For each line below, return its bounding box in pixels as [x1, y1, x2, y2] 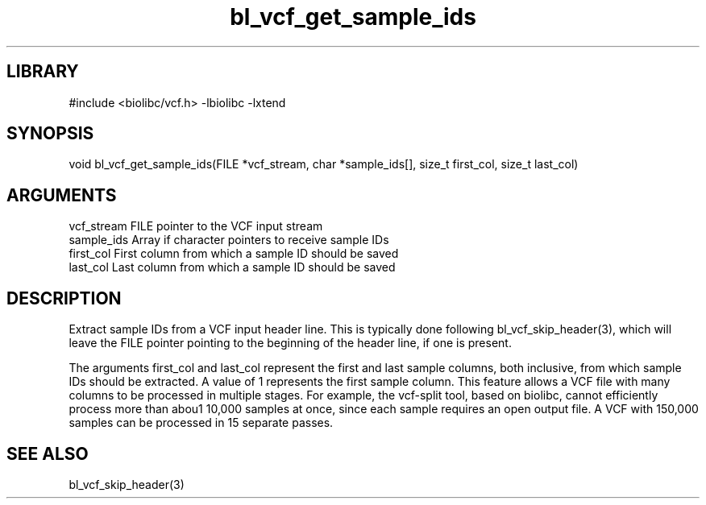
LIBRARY [6, 61, 79, 82]
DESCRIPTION [6, 288, 122, 308]
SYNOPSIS [6, 123, 94, 144]
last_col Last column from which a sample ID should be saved [69, 260, 396, 275]
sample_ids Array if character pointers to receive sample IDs [69, 233, 389, 247]
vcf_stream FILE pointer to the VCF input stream [69, 219, 323, 234]
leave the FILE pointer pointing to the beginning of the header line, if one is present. [69, 336, 512, 350]
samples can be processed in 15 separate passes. [69, 416, 334, 430]
